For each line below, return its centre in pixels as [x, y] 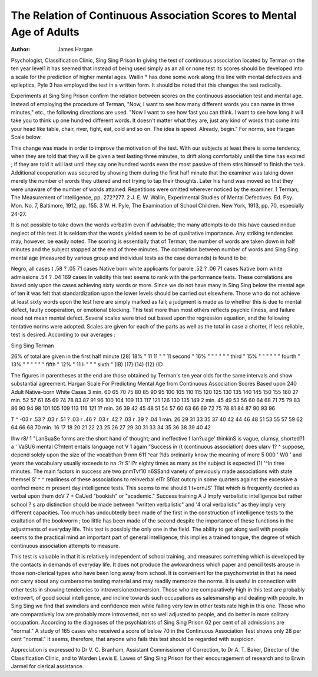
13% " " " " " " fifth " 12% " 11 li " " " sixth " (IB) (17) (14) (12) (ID [87, 364]
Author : [21, 50]
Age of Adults [45, 32]
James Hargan [75, 50]
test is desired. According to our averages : [63, 335]
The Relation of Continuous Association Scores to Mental [154, 15]
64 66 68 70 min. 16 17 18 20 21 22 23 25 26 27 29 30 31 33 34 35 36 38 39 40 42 [111, 428]
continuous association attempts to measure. [65, 545]
